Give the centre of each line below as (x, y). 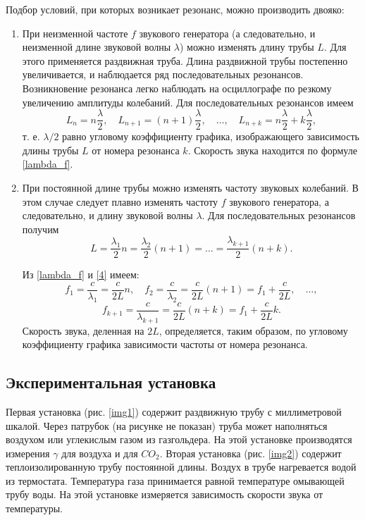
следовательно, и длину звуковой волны (107, 215)
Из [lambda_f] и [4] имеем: (81, 274)
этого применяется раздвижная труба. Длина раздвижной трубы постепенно (185, 60)
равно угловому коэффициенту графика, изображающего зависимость (211, 136)
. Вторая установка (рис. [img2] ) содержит (250, 453)
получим (41, 229)
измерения (28, 453)
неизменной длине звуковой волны (97, 47)
